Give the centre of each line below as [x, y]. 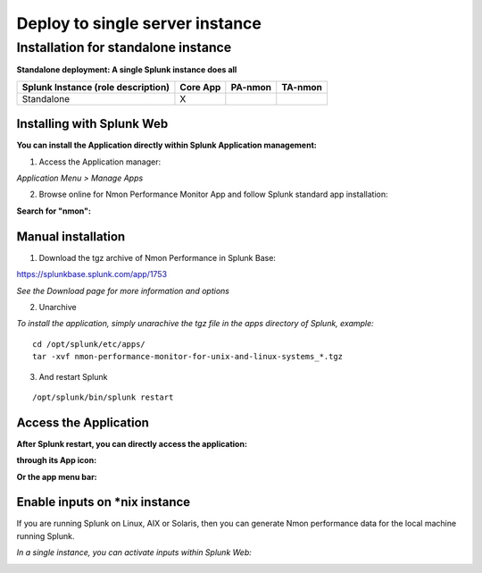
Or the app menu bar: [57, 476]
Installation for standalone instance [124, 47]
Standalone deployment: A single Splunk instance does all [127, 70]
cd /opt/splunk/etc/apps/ [89, 344]
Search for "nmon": [54, 211]
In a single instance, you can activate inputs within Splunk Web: [134, 552]
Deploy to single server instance [139, 23]
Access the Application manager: [100, 162]
